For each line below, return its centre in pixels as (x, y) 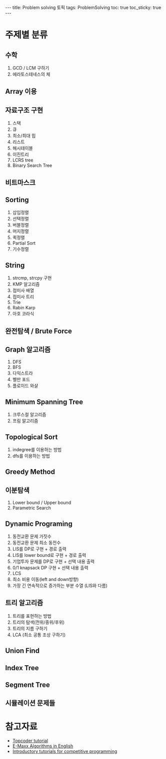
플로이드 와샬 (25, 386)
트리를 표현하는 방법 (32, 616)
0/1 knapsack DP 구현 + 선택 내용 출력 (50, 568)
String (15, 265)
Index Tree (22, 668)
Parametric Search (31, 508)
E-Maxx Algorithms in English (43, 746)
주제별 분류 (26, 35)
